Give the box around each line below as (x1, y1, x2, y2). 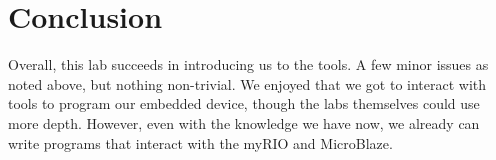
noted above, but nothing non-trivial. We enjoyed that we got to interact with (8, 73, 487, 94)
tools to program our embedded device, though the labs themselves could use (8, 93, 480, 114)
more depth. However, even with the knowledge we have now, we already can (8, 112, 480, 133)
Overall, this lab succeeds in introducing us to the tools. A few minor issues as (8, 54, 489, 75)
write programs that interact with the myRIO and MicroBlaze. (8, 132, 393, 153)
